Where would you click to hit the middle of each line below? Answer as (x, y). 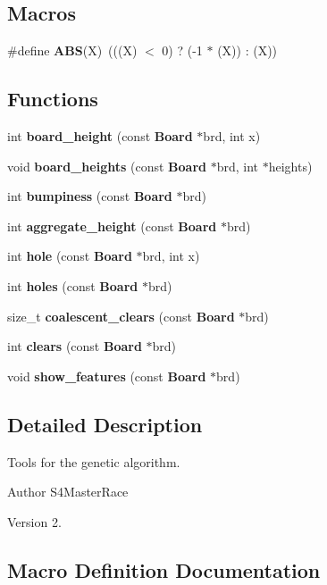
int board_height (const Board (100, 136)
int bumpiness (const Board (90, 196)
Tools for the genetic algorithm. (94, 461)
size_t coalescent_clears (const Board (121, 316)
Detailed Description (105, 424)
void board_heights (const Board (107, 166)
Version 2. (34, 521)
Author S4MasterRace (68, 492)
